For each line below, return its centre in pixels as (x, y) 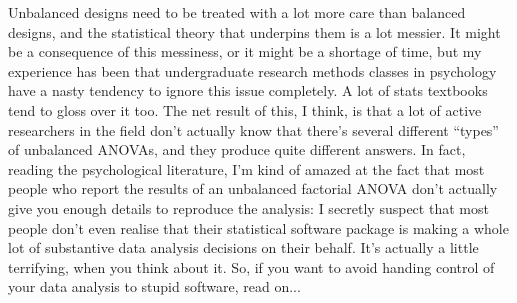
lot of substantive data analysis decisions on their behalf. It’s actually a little (243, 247)
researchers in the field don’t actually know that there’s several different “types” (253, 129)
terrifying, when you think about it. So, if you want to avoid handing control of (251, 266)
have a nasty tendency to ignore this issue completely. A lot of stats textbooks (248, 90)
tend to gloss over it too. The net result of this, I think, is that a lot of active (245, 109)
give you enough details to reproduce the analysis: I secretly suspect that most (248, 207)
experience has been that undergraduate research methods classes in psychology (252, 70)
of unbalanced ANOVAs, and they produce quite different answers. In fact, (237, 149)
